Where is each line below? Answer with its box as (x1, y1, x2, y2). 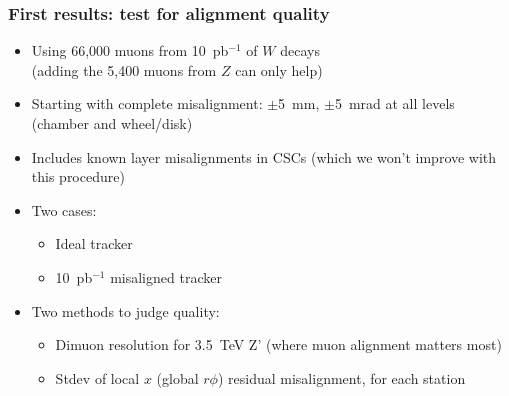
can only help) (235, 59, 323, 80)
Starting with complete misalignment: (31, 93, 263, 114)
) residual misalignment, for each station (217, 367, 466, 388)
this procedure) (31, 166, 125, 187)
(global (156, 367, 199, 388)
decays (280, 40, 320, 61)
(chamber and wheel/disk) (31, 113, 193, 133)
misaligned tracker (110, 266, 222, 287)
